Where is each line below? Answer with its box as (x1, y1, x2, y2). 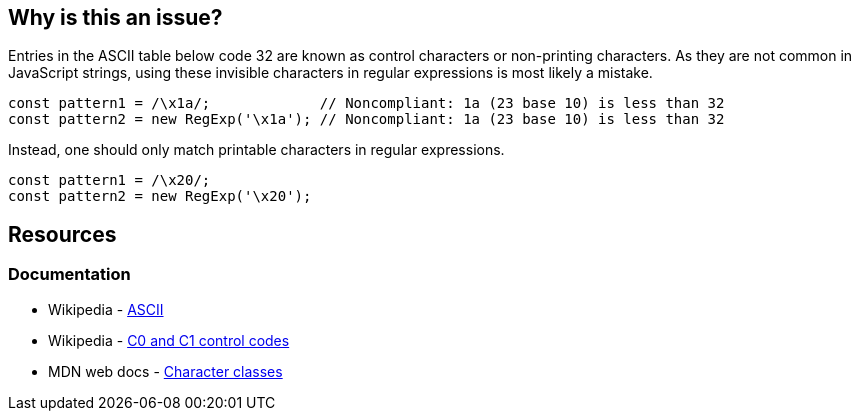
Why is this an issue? (8, 5, 223, 30)
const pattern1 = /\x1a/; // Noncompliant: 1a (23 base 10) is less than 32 (8, 95, 725, 112)
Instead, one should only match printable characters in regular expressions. (8, 141, 505, 159)
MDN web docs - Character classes (48, 362, 283, 380)
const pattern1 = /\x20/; (8, 172, 211, 189)
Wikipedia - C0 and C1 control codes (48, 331, 290, 349)
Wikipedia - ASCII (48, 300, 164, 318)
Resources (8, 221, 117, 247)
